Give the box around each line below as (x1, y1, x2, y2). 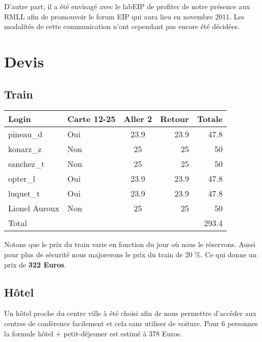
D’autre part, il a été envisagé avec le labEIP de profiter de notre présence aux (4, 1, 250, 11)
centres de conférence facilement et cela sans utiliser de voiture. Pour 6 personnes (4, 317, 258, 328)
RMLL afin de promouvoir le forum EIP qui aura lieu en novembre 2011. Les (4, 11, 245, 21)
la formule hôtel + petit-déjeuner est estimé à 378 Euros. (4, 328, 182, 338)
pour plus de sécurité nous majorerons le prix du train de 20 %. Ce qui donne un (4, 249, 257, 259)
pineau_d (8, 128, 43, 140)
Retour (160, 113, 189, 125)
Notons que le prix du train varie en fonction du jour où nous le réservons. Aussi (4, 239, 256, 250)
